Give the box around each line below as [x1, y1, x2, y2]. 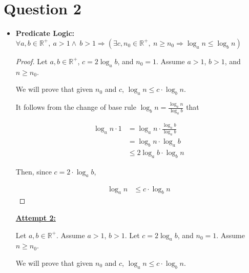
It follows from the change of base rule [15, 102, 136, 112]
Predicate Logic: [15, 28, 75, 38]
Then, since [15, 166, 52, 177]
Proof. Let [15, 55, 48, 66]
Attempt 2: [15, 212, 56, 223]
